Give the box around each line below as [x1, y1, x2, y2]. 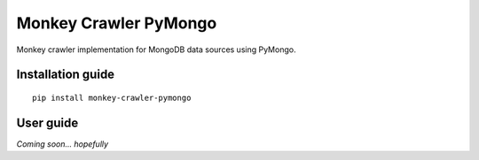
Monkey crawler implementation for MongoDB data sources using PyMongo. [16, 44, 296, 55]
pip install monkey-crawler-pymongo [32, 93, 192, 103]
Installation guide [16, 67, 115, 82]
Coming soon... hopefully [16, 138, 109, 149]
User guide [16, 115, 79, 130]
